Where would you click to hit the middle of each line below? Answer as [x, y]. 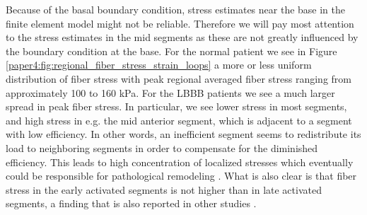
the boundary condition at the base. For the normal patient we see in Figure [171, 51]
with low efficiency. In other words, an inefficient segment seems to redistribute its [183, 134]
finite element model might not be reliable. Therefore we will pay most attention [180, 23]
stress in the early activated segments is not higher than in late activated [164, 189]
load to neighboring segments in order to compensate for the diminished [162, 147]
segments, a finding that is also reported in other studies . [131, 203]
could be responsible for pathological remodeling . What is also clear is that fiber [181, 176]
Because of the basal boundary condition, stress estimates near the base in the [176, 9]
